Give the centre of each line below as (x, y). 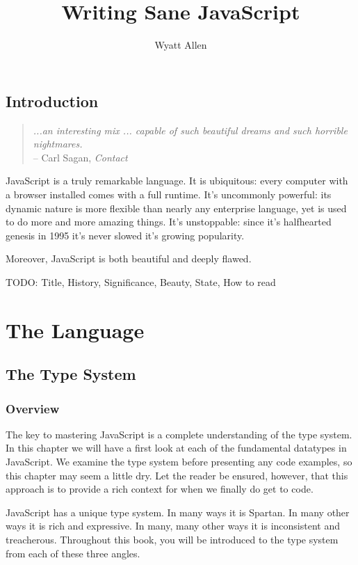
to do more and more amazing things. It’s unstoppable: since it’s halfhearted (169, 222)
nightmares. (58, 144)
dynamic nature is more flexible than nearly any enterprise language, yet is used (176, 208)
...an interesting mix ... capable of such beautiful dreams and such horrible (190, 130)
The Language (75, 329)
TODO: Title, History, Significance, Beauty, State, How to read (141, 281)
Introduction (52, 101)
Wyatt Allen (181, 45)
